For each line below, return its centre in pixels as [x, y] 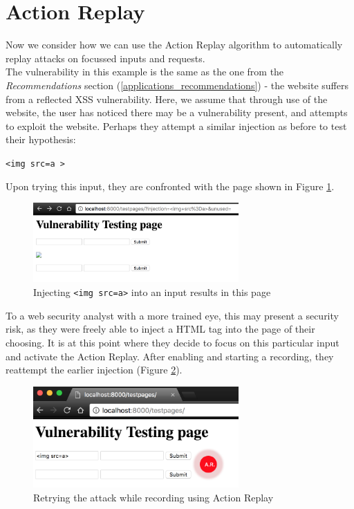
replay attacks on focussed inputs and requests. [105, 58]
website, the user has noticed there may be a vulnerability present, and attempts [177, 112]
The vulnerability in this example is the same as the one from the [145, 72]
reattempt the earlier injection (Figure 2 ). [94, 370]
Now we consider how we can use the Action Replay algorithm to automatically [174, 45]
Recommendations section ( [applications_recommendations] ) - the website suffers [177, 85]
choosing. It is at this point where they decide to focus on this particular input [173, 342]
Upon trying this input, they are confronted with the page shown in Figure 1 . [170, 186]
